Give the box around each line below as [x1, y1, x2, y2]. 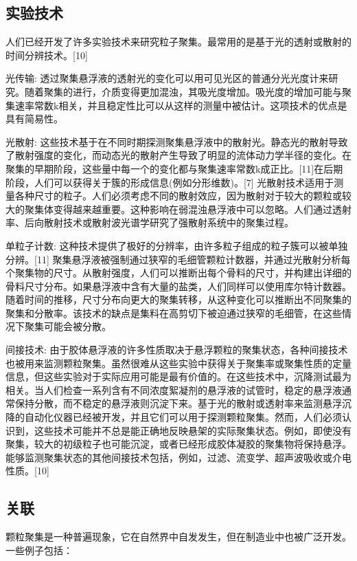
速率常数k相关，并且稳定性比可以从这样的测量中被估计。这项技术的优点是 [14, 98, 347, 112]
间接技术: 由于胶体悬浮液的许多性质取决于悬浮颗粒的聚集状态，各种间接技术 [5, 342, 348, 357]
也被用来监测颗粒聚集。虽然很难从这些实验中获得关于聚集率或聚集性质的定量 [5, 355, 352, 370]
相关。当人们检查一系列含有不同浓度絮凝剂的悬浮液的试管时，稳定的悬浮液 [5, 382, 342, 397]
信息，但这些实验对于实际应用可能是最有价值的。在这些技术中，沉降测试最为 [5, 369, 352, 384]
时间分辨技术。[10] [5, 47, 88, 62]
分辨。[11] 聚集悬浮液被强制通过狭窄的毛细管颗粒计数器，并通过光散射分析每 [5, 252, 351, 266]
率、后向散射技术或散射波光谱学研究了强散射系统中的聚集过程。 [5, 215, 294, 230]
